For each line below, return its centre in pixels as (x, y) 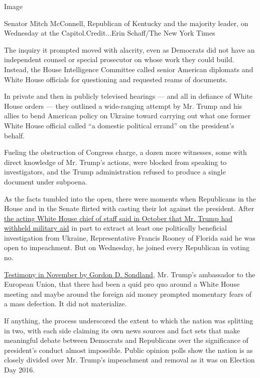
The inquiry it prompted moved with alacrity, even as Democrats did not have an (129, 49)
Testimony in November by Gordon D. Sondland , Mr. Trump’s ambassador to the (130, 274)
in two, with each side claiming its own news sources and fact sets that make (122, 330)
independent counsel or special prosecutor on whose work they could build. (119, 59)
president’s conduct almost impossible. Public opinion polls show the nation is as (128, 350)
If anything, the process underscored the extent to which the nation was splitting (129, 321)
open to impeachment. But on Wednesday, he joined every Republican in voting (127, 247)
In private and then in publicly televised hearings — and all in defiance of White (128, 96)
